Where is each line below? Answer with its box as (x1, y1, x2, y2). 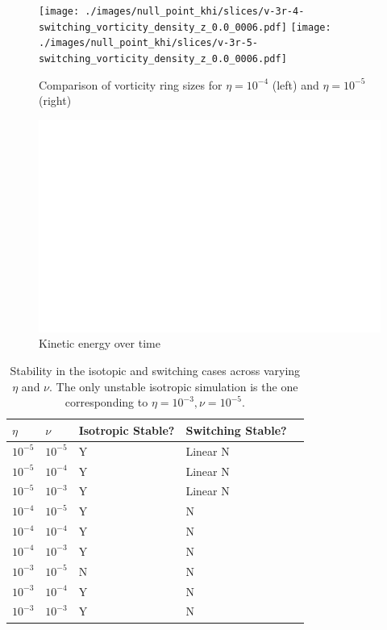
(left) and (272, 76, 319, 93)
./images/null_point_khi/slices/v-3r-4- (85, 6, 305, 17)
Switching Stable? (185, 421, 287, 438)
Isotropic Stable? (78, 421, 175, 438)
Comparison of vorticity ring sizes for (39, 76, 223, 93)
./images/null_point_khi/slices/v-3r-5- (39, 37, 259, 49)
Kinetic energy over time (39, 335, 160, 352)
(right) (39, 92, 72, 109)
